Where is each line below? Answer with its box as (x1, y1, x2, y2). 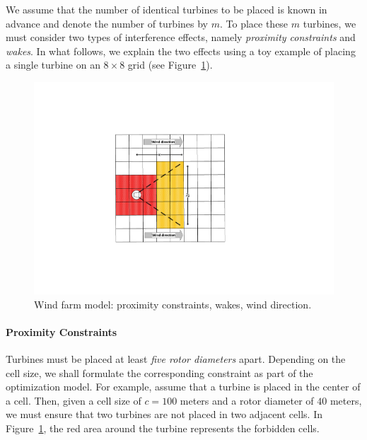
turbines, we (303, 16, 356, 30)
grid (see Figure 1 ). (127, 57, 213, 72)
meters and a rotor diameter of (180, 393, 314, 407)
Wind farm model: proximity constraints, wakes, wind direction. (34, 296, 312, 311)
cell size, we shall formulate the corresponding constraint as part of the (6, 365, 313, 380)
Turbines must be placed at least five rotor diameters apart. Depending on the (6, 352, 346, 366)
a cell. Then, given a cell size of (6, 393, 141, 407)
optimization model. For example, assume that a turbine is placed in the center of (6, 379, 361, 394)
